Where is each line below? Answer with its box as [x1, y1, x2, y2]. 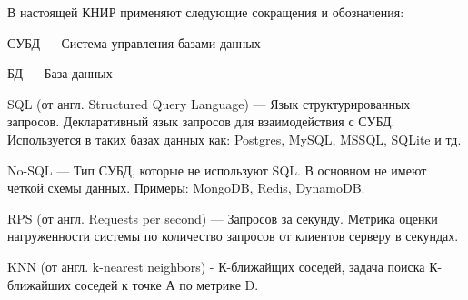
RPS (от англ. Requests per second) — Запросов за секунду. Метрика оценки [7, 208, 438, 227]
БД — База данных [7, 64, 113, 83]
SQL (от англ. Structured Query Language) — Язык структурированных [7, 94, 411, 113]
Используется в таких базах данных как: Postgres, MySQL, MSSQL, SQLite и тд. [7, 129, 462, 148]
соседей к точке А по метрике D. [75, 275, 259, 294]
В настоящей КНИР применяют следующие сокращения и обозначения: [7, 3, 404, 21]
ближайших [7, 275, 71, 294]
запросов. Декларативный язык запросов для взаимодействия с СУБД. [7, 112, 395, 131]
